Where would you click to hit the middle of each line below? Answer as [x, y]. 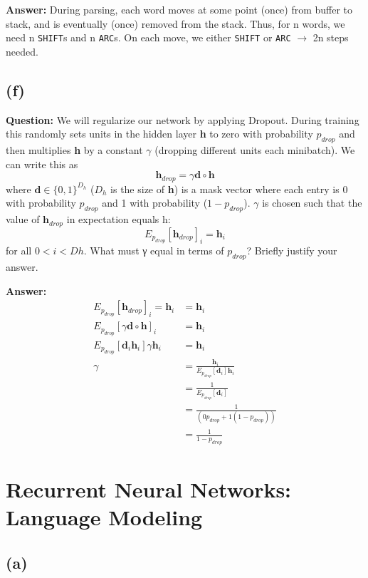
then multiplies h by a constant [74, 150]
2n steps [331, 37]
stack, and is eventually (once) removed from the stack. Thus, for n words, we [175, 23]
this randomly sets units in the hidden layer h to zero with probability [159, 134]
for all [19, 251]
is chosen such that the [312, 203]
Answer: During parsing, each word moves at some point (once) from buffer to [179, 9]
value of [23, 219]
